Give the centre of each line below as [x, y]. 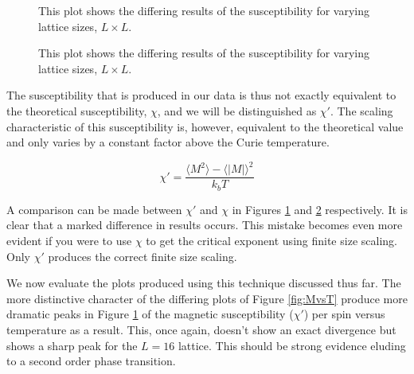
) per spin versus [344, 314]
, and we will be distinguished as [237, 110]
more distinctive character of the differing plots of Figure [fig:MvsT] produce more [207, 298]
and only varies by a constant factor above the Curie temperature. [168, 142]
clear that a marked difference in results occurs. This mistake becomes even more [205, 225]
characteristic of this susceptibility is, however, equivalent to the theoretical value [205, 126]
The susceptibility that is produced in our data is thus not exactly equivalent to [201, 95]
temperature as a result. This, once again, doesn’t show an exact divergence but [201, 329]
